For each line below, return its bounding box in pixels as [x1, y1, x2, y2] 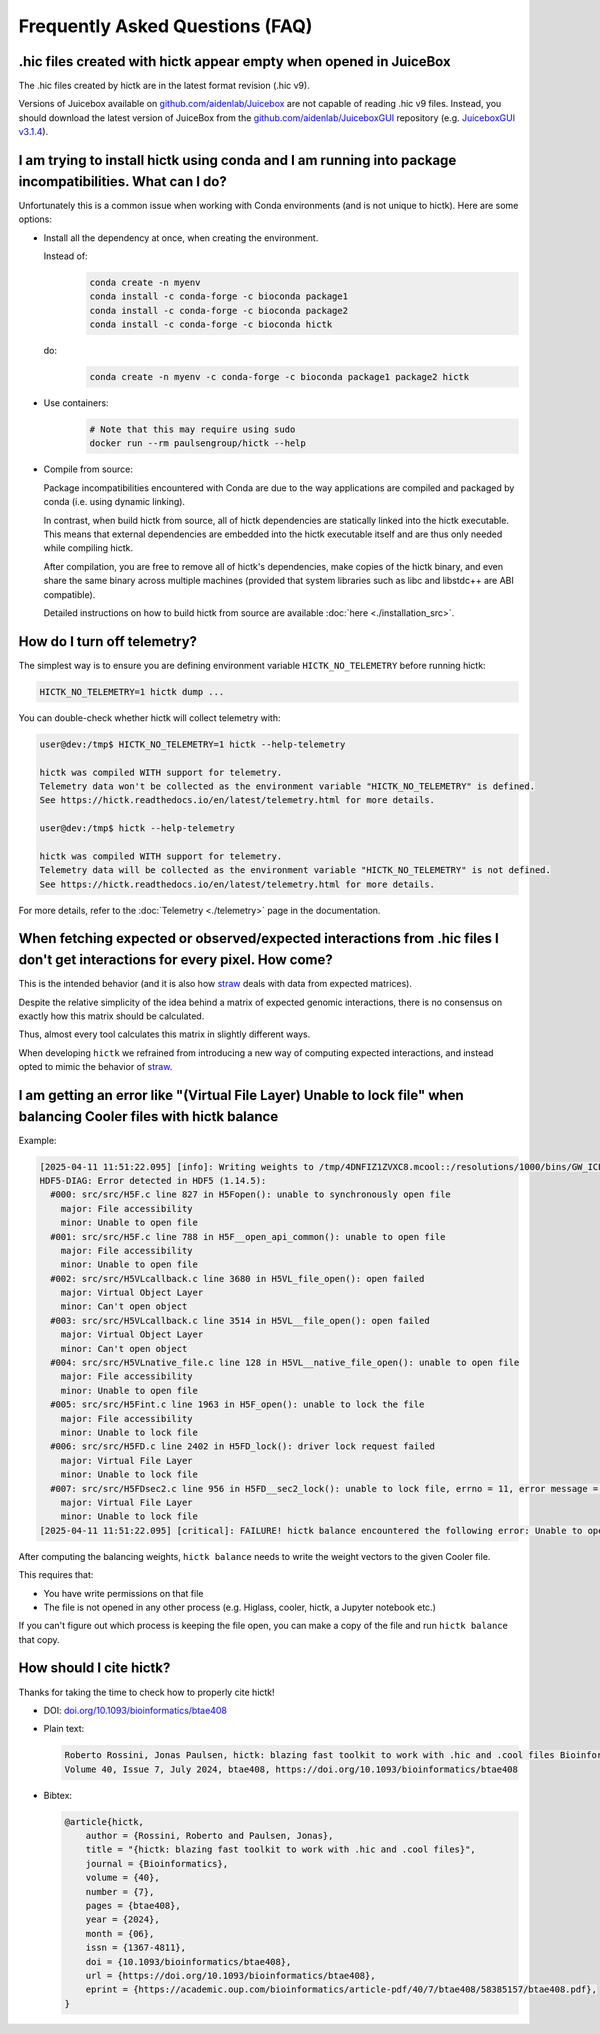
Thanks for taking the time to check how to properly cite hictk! [18, 1686, 275, 1698]
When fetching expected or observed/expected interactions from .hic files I [18, 930, 499, 947]
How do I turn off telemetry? [18, 633, 198, 650]
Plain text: [43, 1723, 85, 1735]
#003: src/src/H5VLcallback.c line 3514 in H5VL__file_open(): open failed [50, 1315, 430, 1326]
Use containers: [43, 397, 109, 409]
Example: [18, 1134, 57, 1146]
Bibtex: [43, 1789, 73, 1801]
